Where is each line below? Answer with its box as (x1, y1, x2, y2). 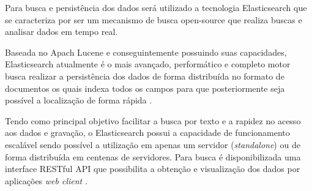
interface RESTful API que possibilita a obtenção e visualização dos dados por (5, 162, 300, 175)
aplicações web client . (5, 174, 87, 187)
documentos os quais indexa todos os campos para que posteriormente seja (5, 81, 285, 94)
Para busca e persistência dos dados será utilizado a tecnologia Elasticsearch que (5, 1, 307, 13)
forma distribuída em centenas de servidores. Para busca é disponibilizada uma (5, 150, 301, 163)
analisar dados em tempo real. (5, 25, 118, 38)
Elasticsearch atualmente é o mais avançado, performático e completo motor (5, 58, 291, 70)
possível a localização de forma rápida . (5, 94, 152, 107)
